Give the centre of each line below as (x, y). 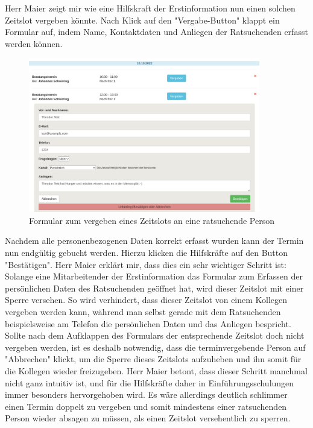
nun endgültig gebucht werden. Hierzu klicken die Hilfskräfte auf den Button (147, 253)
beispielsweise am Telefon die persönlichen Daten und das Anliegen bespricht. (148, 323)
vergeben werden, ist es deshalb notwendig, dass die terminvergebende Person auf (155, 347)
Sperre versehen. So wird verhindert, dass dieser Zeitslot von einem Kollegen (146, 300)
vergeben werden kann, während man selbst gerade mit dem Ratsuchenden (143, 312)
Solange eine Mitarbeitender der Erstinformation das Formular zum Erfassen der (154, 276)
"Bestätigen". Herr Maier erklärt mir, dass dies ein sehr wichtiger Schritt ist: (146, 264)
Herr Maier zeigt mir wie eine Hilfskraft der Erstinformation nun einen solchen (150, 8)
